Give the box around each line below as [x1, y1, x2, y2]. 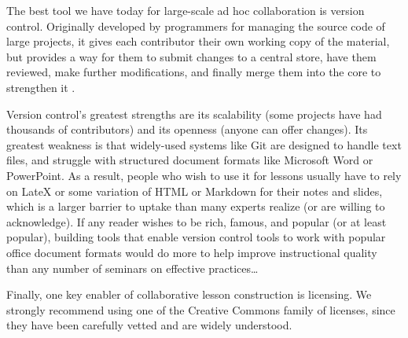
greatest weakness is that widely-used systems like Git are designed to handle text [6, 136, 402, 152]
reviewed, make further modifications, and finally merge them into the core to [6, 64, 381, 80]
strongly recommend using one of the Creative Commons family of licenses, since [6, 301, 395, 318]
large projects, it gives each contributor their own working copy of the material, [6, 33, 390, 50]
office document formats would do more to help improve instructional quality [6, 244, 377, 260]
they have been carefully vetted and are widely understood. [6, 317, 292, 333]
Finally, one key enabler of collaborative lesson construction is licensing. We [6, 286, 372, 303]
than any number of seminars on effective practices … [6, 259, 259, 276]
